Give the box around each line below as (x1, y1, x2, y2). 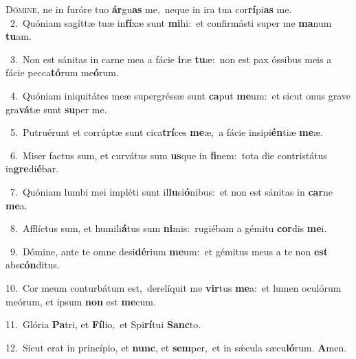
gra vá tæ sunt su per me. (5, 102, 107, 116)
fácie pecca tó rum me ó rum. (5, 65, 119, 80)
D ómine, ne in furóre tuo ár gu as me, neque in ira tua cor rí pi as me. (5, 2, 292, 16)
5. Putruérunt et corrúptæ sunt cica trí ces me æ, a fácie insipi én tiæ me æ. (10, 125, 324, 139)
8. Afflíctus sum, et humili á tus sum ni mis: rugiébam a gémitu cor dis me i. (10, 221, 327, 235)
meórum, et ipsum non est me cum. (5, 294, 156, 308)
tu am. (5, 29, 32, 43)
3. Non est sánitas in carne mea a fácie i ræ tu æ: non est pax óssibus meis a (10, 51, 332, 66)
